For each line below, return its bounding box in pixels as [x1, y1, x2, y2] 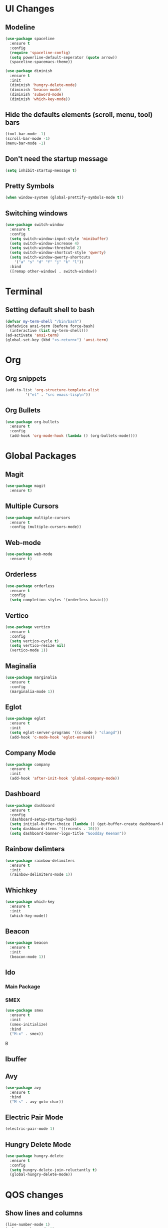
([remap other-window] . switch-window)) [9, 269, 97, 274]
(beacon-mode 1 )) [9, 954, 46, 959]
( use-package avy [5, 1085, 41, 1090]
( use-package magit [5, 483, 46, 488]
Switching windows [5, 209, 68, 217]
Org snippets [5, 374, 46, 383]
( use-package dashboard [5, 803, 55, 808]
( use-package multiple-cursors [5, 515, 70, 520]
